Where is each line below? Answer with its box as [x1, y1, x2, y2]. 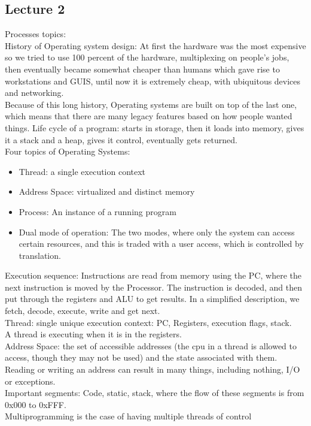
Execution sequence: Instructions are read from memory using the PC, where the [5, 269, 301, 282]
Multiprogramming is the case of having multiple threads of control [5, 410, 252, 422]
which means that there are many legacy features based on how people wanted [5, 110, 292, 122]
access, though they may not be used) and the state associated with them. [5, 351, 278, 364]
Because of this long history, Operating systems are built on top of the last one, [5, 98, 297, 110]
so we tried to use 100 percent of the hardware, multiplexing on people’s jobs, [5, 51, 289, 64]
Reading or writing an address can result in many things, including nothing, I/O [5, 363, 300, 376]
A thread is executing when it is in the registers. [5, 328, 182, 340]
